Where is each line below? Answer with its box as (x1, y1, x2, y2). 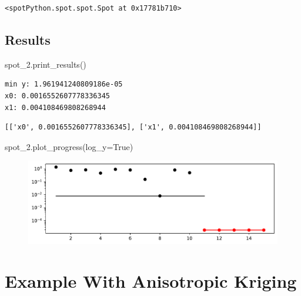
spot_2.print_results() (5, 58, 86, 70)
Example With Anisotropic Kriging (5, 269, 297, 293)
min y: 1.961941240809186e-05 (5, 80, 123, 89)
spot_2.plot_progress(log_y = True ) (5, 140, 133, 152)
